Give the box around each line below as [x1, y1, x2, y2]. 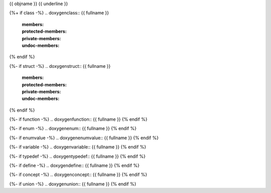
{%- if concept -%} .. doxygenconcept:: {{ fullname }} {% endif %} [9, 171, 148, 178]
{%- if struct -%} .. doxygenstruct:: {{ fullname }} [9, 63, 111, 69]
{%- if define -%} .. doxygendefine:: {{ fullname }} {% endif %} [9, 162, 140, 168]
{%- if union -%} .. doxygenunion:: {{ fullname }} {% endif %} [9, 181, 137, 187]
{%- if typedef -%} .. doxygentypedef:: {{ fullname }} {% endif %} [9, 153, 146, 159]
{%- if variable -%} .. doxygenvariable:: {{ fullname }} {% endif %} [9, 144, 147, 150]
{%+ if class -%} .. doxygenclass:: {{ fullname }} [9, 10, 109, 16]
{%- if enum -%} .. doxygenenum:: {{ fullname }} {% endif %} [9, 126, 137, 132]
